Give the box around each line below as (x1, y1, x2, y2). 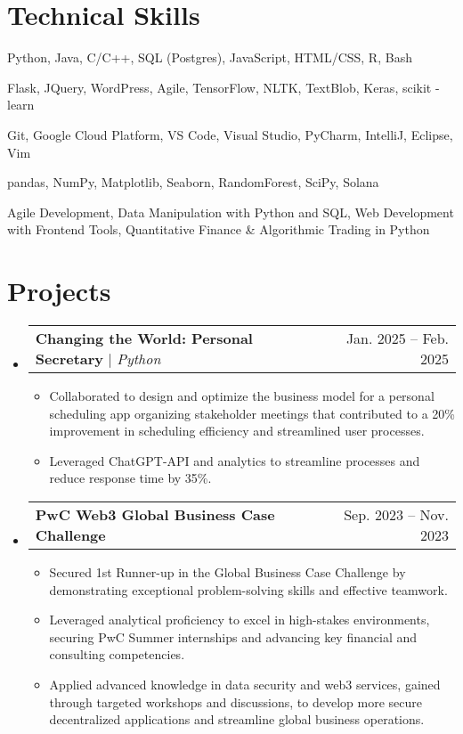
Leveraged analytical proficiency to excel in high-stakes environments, (49, 610, 430, 629)
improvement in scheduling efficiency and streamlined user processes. (49, 421, 425, 440)
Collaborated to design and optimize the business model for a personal (49, 387, 435, 404)
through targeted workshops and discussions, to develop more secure (49, 692, 422, 711)
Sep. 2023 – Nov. (344, 503, 449, 525)
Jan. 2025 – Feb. (345, 328, 449, 348)
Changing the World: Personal (35, 328, 253, 348)
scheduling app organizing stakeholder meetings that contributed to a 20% (49, 404, 455, 422)
